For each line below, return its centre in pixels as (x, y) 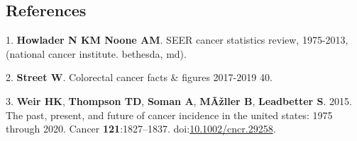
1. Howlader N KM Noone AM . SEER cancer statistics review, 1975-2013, (177, 40)
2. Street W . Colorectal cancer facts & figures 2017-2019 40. (139, 77)
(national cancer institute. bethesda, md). (96, 53)
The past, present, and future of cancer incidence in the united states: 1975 (169, 115)
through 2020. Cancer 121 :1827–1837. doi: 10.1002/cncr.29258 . (141, 129)
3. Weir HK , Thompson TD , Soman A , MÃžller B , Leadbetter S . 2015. (179, 100)
